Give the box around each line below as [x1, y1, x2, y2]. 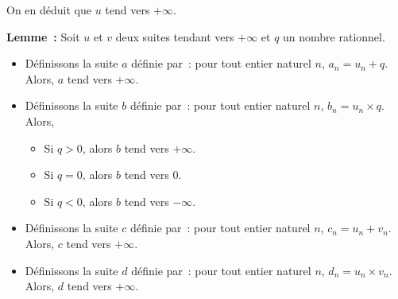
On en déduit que [6, 2, 91, 17]
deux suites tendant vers [115, 28, 234, 45]
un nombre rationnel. [283, 28, 385, 45]
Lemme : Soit [6, 28, 80, 45]
